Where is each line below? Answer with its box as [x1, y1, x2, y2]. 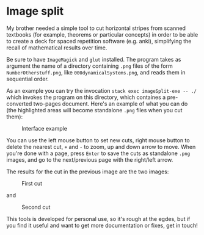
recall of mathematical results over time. [6, 44, 107, 51]
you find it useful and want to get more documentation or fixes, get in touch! [6, 222, 199, 229]
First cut [21, 179, 43, 187]
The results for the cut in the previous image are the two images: [6, 168, 169, 175]
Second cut [21, 203, 51, 211]
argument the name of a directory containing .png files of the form [6, 62, 173, 70]
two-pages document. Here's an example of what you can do [33, 99, 188, 107]
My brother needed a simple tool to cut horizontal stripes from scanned [6, 24, 186, 32]
